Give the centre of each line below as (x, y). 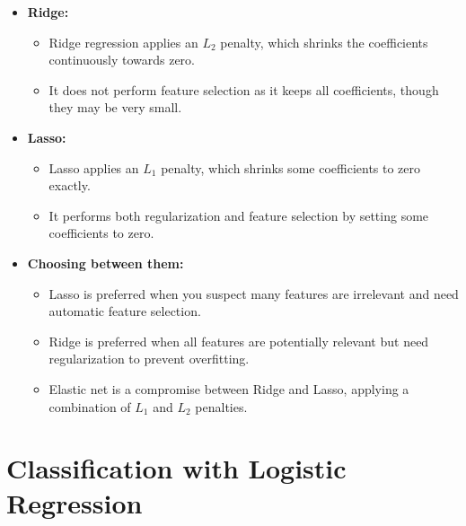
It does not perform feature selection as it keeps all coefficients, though (244, 89)
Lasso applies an (94, 167)
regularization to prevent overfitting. (149, 359)
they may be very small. (115, 107)
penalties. (221, 406)
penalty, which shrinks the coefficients (324, 42)
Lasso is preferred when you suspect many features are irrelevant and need (254, 293)
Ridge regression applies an (123, 42)
